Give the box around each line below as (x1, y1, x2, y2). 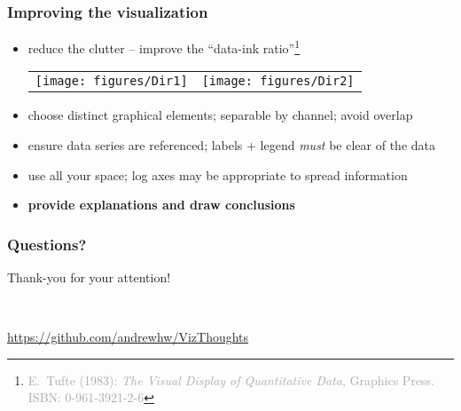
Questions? (7, 233, 87, 255)
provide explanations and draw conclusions (27, 195, 295, 214)
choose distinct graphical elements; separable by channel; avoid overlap (27, 106, 413, 124)
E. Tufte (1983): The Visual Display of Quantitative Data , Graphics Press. (27, 370, 435, 389)
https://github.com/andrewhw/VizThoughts (7, 328, 249, 346)
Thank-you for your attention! (7, 268, 171, 287)
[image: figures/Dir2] (201, 74, 355, 89)
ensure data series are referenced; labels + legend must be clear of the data (27, 136, 435, 154)
